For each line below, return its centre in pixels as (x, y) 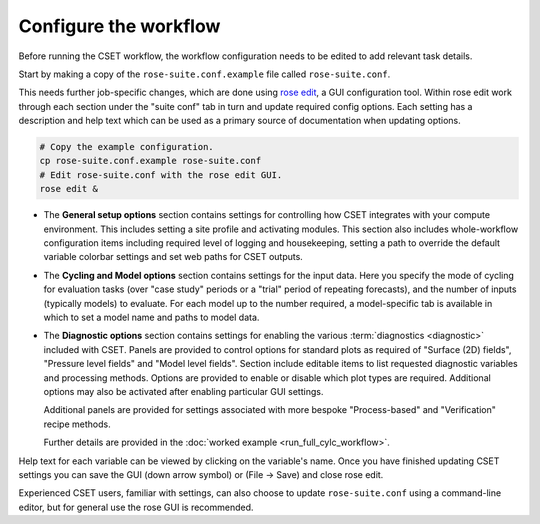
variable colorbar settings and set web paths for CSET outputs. (173, 257)
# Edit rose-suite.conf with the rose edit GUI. (161, 174)
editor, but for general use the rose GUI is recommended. (136, 507)
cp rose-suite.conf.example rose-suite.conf (150, 161)
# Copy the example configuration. (126, 147)
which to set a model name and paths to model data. (151, 317)
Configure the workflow (119, 26)
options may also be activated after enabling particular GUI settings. (183, 391)
